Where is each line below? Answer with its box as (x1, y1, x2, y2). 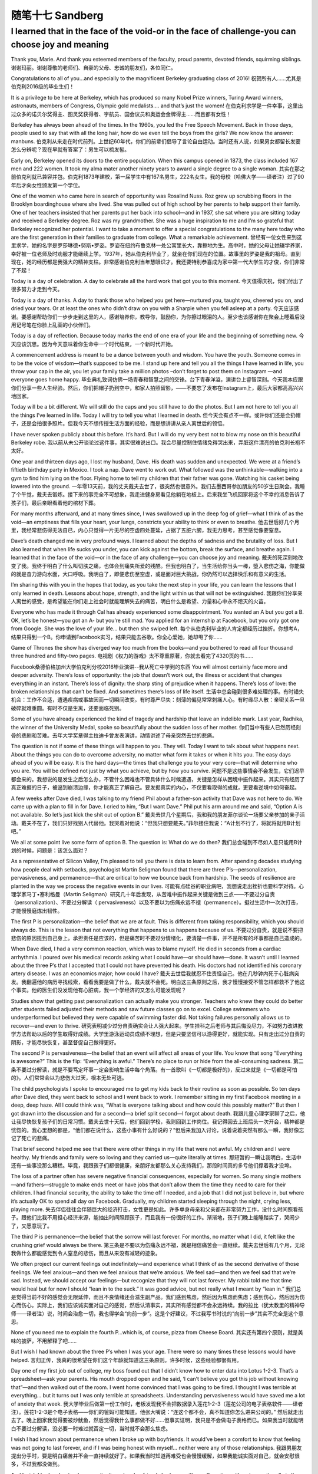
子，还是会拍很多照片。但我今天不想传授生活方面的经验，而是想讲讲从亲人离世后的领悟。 (11, 420, 228, 427)
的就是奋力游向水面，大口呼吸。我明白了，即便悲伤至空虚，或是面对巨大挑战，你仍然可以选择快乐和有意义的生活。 (11, 570, 290, 577)
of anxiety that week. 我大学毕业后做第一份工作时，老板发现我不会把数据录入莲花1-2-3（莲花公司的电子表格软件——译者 (11, 1400, 303, 1407)
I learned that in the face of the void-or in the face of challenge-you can (11, 26, 296, 37)
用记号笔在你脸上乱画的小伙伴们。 (11, 321, 94, 328)
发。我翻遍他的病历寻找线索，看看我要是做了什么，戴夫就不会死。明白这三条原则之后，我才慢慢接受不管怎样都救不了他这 (11, 978, 305, 985)
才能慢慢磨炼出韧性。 (11, 907, 63, 914)
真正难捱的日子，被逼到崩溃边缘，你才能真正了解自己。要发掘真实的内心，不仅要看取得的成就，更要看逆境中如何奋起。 (11, 784, 300, 791)
